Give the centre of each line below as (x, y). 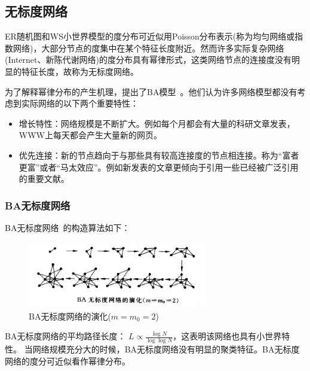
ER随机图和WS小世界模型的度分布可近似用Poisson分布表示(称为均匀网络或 (150, 36)
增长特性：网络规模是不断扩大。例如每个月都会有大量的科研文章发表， (157, 123)
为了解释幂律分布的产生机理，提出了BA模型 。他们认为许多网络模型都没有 (151, 91)
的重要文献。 (44, 179)
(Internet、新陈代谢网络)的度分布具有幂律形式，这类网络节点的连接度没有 (148, 60)
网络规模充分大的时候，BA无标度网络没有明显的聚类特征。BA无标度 (166, 349)
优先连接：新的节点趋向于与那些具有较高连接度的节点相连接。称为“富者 (159, 155)
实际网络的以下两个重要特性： (80, 103)
